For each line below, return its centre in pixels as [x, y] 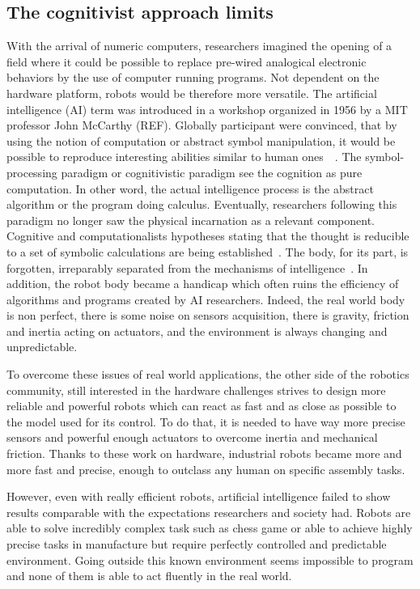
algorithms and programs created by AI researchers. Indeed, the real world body [206, 299]
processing [32, 172]
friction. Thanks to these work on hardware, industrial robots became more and [204, 453]
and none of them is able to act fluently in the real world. [149, 576]
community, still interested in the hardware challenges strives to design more [196, 390]
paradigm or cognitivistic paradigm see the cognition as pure [212, 172]
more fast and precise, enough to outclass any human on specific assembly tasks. [206, 469]
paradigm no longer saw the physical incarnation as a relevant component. [191, 220]
